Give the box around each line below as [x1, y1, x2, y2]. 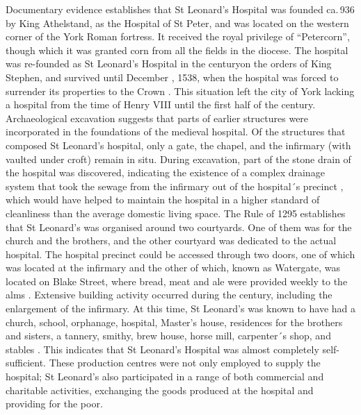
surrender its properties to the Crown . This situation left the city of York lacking [6, 83, 355, 98]
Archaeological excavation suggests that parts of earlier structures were [6, 110, 309, 125]
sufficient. [6, 355, 47, 370]
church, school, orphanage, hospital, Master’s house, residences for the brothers [6, 314, 343, 329]
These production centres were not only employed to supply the [49, 355, 321, 370]
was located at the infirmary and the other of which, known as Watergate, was [6, 260, 341, 275]
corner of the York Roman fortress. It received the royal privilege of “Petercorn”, [6, 29, 350, 44]
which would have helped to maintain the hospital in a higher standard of [6, 192, 320, 207]
